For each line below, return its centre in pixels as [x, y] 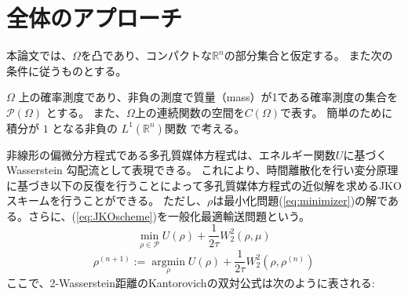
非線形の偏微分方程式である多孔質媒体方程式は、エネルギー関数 [171, 154]
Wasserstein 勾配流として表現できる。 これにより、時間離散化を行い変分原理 [202, 170]
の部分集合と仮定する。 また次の [308, 55]
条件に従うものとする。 [67, 70]
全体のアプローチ [95, 18]
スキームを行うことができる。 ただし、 [107, 200]
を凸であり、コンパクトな [146, 55]
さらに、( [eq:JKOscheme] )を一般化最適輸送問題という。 [169, 215]
